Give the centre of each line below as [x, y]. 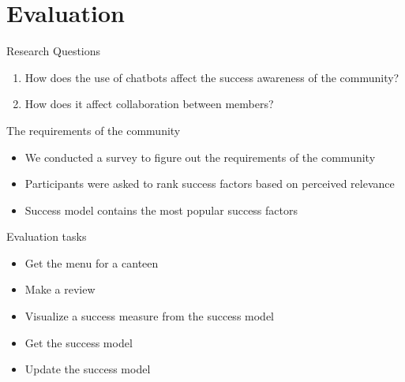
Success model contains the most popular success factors [161, 210]
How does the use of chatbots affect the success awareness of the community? [212, 77]
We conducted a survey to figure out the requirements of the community [200, 157]
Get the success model [79, 342]
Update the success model [88, 369]
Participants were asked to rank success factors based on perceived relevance [210, 184]
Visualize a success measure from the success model [150, 316]
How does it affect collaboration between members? [149, 104]
